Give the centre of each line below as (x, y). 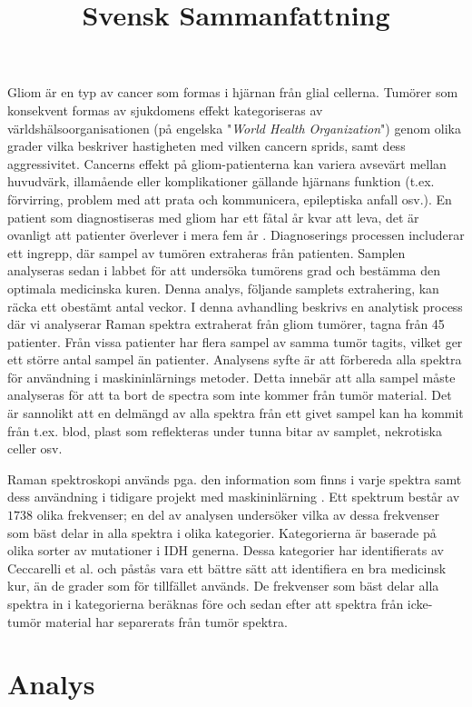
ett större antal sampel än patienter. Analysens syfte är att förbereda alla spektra (235, 359)
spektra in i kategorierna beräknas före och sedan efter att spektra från (206, 603)
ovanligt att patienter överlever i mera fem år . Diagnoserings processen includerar (236, 235)
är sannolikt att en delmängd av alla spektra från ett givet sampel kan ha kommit (236, 413)
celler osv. (35, 448)
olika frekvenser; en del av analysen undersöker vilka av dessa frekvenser (238, 515)
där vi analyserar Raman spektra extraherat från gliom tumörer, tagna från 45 (226, 324)
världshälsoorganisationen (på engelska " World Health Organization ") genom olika (234, 128)
